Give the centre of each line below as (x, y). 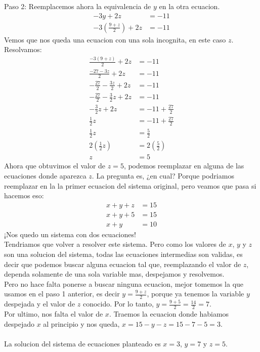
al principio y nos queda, (81, 323)
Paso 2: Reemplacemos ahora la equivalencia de (78, 6)
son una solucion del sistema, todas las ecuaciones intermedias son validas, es (123, 254)
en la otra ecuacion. (189, 6)
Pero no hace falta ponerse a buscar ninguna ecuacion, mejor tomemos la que (124, 283)
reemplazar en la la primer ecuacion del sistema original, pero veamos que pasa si (130, 185)
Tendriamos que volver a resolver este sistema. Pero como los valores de (115, 244)
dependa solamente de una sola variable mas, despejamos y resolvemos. (114, 274)
